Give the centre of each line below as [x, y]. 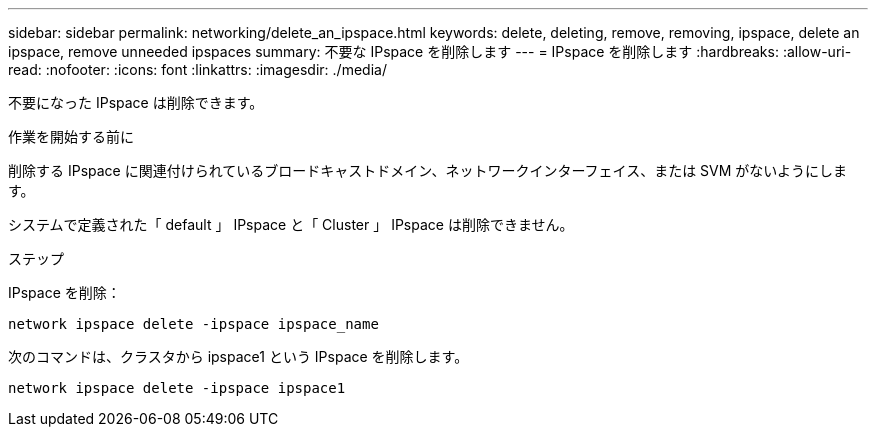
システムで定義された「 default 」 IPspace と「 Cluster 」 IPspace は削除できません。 [291, 224]
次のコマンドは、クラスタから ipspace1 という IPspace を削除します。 [238, 356]
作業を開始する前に [71, 136]
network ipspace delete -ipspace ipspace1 [177, 388]
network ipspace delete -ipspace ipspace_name [193, 324]
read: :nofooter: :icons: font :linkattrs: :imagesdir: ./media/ [197, 69]
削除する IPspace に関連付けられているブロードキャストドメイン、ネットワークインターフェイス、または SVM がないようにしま [428, 170]
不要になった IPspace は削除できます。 [136, 102]
